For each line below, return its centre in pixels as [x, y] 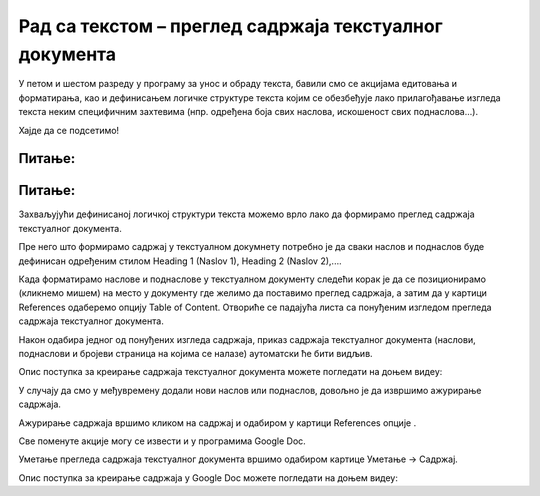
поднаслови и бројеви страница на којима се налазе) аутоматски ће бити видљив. [196, 353]
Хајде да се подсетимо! [69, 130]
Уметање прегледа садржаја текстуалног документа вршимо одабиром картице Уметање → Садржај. [238, 459]
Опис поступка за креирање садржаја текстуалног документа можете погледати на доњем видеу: [230, 372]
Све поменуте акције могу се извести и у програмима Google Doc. [162, 441]
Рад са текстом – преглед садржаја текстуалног [231, 26]
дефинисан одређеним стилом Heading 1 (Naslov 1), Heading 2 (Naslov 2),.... [180, 261]
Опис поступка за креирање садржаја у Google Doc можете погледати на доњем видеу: [208, 477]
